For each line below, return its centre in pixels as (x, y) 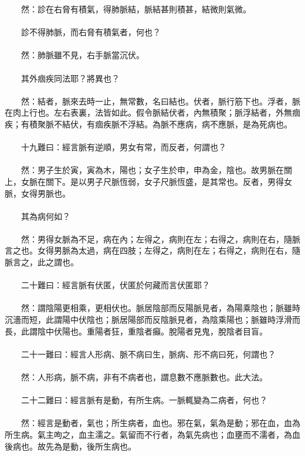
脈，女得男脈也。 (38, 193)
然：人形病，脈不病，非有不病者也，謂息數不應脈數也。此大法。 (144, 377)
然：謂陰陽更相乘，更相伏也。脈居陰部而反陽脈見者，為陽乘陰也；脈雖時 (160, 308)
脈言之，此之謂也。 (42, 262)
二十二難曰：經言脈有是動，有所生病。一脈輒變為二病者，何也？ (144, 400)
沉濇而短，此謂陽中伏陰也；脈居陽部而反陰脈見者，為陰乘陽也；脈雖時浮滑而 (152, 320)
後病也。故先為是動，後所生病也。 (70, 446)
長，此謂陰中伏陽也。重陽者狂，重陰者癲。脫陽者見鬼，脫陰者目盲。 (136, 331)
